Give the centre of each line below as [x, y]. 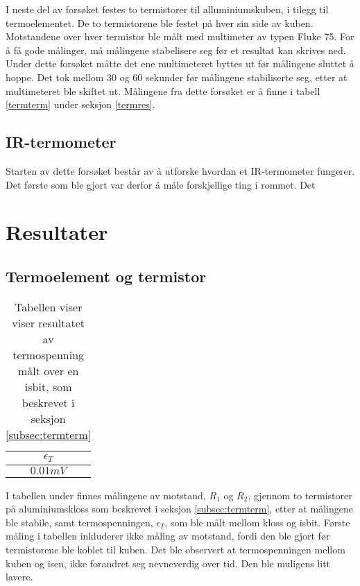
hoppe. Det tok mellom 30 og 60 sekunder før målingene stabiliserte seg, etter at [177, 77]
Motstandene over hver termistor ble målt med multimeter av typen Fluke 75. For [180, 36]
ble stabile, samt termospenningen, [79, 522]
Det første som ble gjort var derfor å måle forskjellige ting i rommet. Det [161, 184]
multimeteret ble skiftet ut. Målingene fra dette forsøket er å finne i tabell [163, 91]
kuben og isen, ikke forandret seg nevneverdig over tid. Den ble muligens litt [168, 563]
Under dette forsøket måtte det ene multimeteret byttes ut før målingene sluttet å [180, 63]
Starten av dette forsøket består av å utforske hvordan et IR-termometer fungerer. [180, 170]
